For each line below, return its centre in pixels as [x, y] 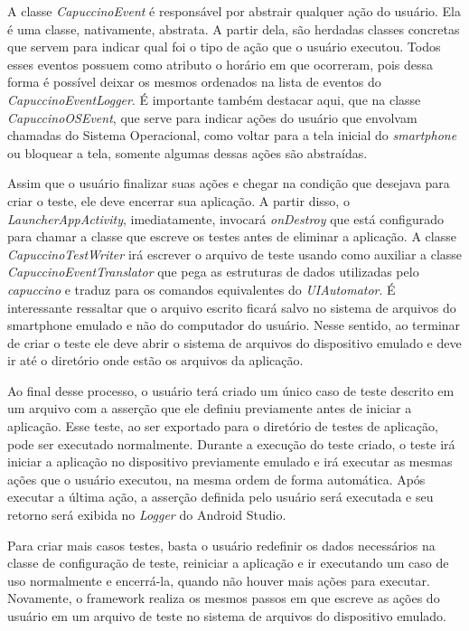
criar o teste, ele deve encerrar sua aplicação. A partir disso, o [178, 200]
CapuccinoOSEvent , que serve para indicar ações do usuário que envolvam [212, 117]
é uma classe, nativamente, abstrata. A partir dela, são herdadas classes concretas [234, 28]
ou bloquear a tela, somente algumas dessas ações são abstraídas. [188, 152]
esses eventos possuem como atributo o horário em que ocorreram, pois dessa [220, 64]
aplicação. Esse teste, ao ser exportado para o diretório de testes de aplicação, [223, 426]
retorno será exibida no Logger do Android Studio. [147, 515]
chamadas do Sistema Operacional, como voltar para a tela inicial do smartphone [232, 135]
